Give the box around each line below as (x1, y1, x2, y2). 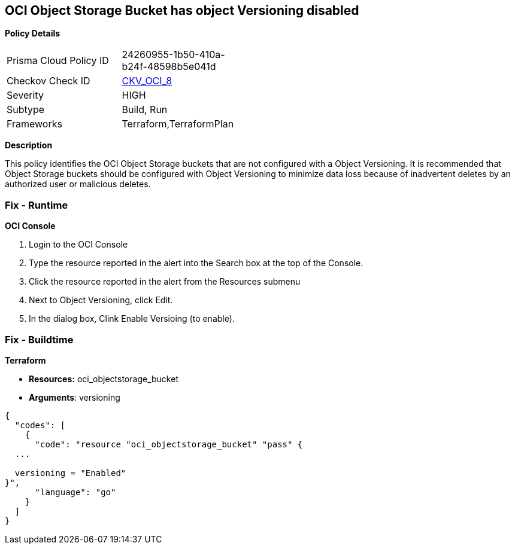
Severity (7, 89, 44, 102)
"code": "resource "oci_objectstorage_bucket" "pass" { (35, 439, 303, 449)
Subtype (7, 103, 45, 116)
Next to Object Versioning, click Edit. (29, 295, 173, 306)
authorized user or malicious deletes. (5, 179, 151, 190)
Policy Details (5, 28, 60, 39)
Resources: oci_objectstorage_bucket (29, 373, 178, 384)
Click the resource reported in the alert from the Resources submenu (29, 276, 301, 287)
